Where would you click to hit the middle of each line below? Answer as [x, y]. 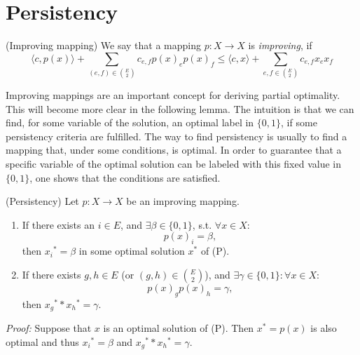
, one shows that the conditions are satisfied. [125, 177]
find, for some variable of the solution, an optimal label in [130, 122]
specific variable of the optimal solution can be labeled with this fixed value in [174, 164]
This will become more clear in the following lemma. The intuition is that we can [180, 108]
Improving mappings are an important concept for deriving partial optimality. [173, 95]
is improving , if [280, 45]
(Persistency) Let [42, 201]
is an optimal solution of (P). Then [179, 328]
